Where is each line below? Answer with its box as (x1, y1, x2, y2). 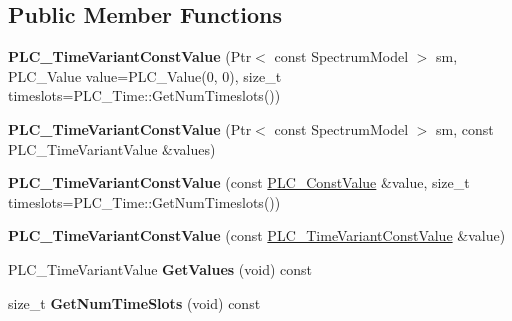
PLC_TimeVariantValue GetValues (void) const (8, 258, 313, 279)
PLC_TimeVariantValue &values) (8, 138, 216, 159)
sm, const (436, 118, 494, 139)
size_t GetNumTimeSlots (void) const (8, 292, 261, 313)
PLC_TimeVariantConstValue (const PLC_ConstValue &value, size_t (8, 172, 470, 193)
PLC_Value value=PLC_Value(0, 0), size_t (8, 65, 282, 86)
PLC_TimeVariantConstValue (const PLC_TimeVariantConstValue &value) (8, 225, 506, 246)
